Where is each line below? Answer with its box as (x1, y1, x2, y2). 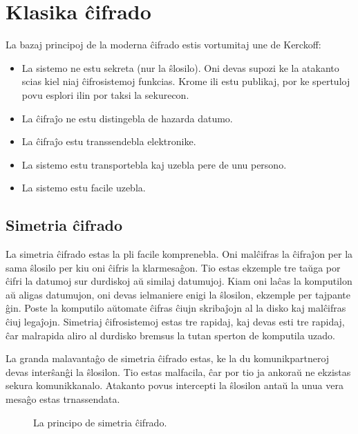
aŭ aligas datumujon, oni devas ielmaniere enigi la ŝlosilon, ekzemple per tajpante (6, 287, 350, 301)
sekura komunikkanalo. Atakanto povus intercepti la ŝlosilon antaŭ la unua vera (6, 378, 343, 393)
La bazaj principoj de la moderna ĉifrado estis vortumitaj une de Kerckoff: (6, 37, 321, 52)
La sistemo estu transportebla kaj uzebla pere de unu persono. (21, 157, 287, 171)
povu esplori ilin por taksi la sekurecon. (21, 87, 189, 102)
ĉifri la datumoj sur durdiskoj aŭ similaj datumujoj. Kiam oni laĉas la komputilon (6, 274, 352, 288)
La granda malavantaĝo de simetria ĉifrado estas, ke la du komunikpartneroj (6, 351, 330, 366)
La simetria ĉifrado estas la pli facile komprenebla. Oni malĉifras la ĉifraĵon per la (6, 247, 353, 261)
